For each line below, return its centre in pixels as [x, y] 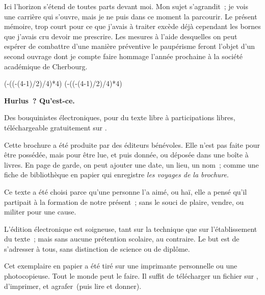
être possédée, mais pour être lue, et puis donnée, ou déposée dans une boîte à [126, 155]
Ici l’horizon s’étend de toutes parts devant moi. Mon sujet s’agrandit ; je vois [126, 6]
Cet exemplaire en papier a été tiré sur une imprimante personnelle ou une [121, 266]
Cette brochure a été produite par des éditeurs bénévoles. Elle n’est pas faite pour [132, 144]
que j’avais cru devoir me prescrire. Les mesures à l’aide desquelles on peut [121, 36]
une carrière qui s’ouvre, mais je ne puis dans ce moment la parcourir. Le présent [131, 16]
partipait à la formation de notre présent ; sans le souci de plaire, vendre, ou [124, 202]
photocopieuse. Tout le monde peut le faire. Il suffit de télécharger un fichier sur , [131, 276]
